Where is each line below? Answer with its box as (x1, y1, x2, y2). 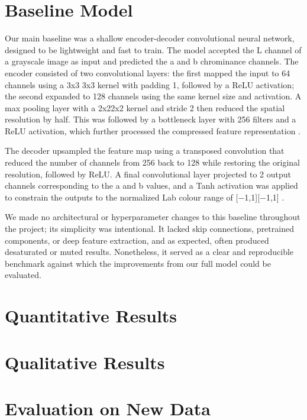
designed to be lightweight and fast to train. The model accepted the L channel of (5, 43, 302, 56)
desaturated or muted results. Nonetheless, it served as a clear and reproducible (5, 245, 294, 258)
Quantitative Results (5, 303, 177, 328)
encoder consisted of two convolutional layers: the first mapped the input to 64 (5, 66, 290, 79)
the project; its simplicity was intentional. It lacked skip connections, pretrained (5, 222, 294, 235)
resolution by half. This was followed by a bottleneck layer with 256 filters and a (5, 113, 296, 125)
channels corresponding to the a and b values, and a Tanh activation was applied (5, 179, 298, 192)
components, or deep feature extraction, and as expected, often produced (5, 234, 269, 246)
